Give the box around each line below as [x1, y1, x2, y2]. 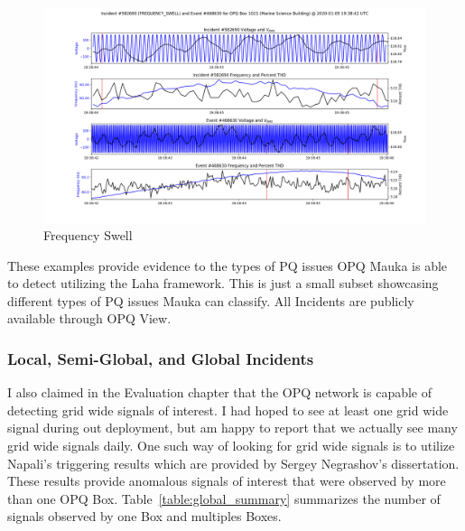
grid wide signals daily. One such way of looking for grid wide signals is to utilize [7, 436, 455, 455]
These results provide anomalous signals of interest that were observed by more [7, 471, 446, 490]
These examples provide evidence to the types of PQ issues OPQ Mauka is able [7, 256, 448, 275]
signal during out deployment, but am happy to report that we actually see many [7, 418, 458, 437]
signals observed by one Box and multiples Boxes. [7, 507, 282, 526]
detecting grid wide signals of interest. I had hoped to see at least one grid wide [7, 400, 449, 419]
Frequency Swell [43, 226, 133, 245]
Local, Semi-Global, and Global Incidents [7, 347, 314, 369]
